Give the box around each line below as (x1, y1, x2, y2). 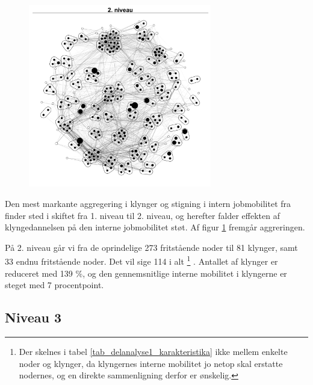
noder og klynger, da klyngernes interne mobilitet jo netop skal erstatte (19, 357, 283, 369)
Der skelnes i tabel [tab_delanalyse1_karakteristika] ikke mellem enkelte (19, 345, 288, 357)
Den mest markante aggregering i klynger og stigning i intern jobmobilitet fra (5, 197, 291, 209)
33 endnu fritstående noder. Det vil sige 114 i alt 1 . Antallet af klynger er (5, 253, 278, 267)
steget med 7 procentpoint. (5, 279, 104, 291)
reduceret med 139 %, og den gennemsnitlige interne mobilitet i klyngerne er (5, 266, 287, 279)
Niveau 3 (5, 308, 62, 327)
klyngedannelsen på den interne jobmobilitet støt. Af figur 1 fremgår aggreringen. (5, 221, 305, 233)
